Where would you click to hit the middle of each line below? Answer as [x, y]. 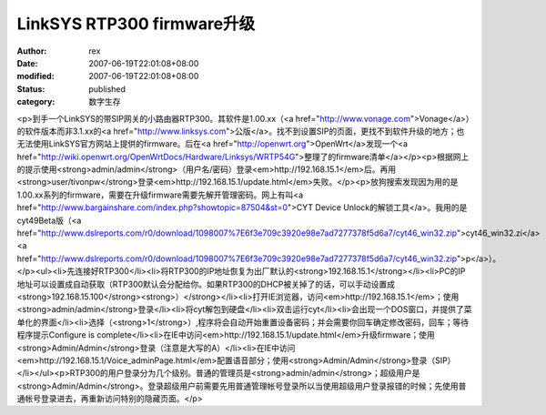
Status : [31, 89]
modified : [35, 76]
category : [36, 102]
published [107, 89]
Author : [32, 51]
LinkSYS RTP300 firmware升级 [136, 24]
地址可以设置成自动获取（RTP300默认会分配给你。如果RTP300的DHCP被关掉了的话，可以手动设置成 [206, 284]
